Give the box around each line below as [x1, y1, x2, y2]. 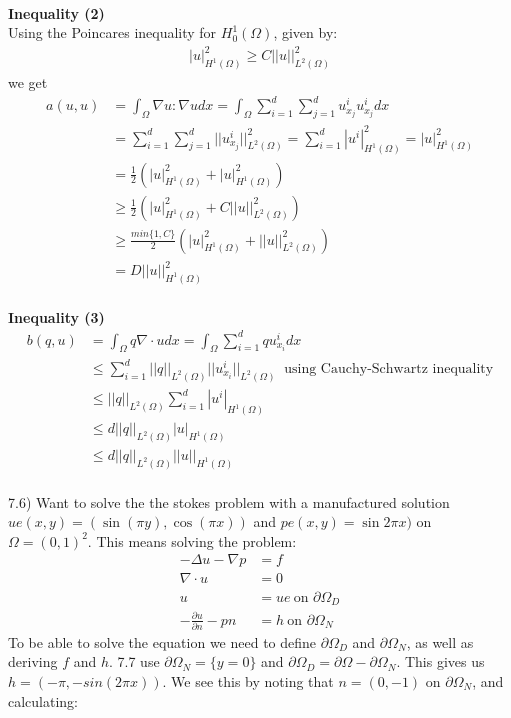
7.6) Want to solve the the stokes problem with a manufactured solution [8, 491, 450, 512]
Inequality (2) [8, 2, 105, 23]
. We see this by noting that [162, 671, 334, 692]
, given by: [273, 22, 338, 43]
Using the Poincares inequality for [8, 22, 217, 43]
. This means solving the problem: [87, 530, 297, 551]
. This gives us [396, 651, 485, 672]
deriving [8, 651, 58, 672]
